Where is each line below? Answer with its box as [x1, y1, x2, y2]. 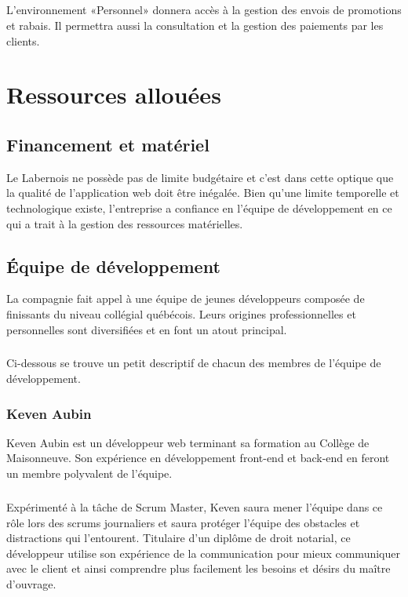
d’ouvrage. [6, 576, 56, 592]
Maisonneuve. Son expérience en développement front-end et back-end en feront [6, 450, 390, 466]
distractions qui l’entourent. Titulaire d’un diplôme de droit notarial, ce [6, 530, 351, 546]
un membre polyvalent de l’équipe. [6, 465, 173, 482]
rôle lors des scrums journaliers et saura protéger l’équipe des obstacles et [6, 514, 360, 530]
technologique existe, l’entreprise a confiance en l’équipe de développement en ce [6, 199, 392, 216]
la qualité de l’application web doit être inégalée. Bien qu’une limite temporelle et [6, 184, 399, 201]
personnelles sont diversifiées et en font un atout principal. [6, 321, 287, 337]
